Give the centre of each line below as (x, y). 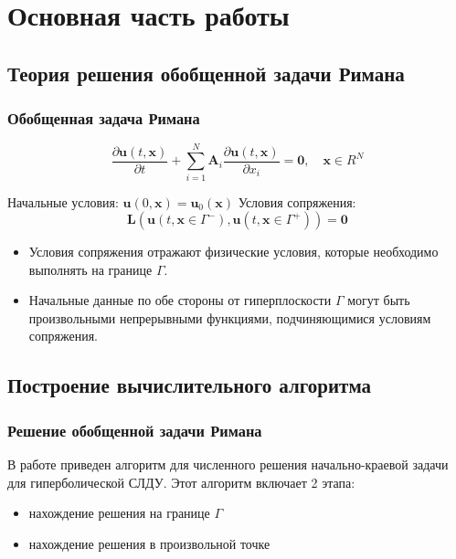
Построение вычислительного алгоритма (190, 385)
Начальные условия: (63, 201)
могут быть (379, 300)
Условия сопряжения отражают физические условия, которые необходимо (233, 252)
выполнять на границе (90, 269)
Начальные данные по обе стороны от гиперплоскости (180, 300)
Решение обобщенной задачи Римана (135, 430)
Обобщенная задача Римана (104, 118)
